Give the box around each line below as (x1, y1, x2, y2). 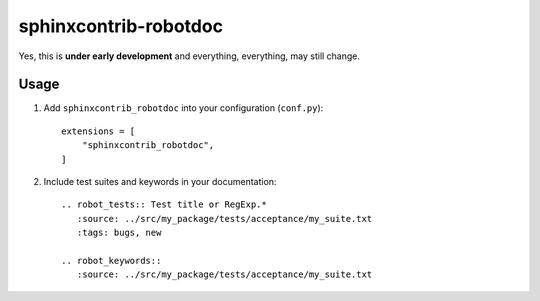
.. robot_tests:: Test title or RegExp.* (61, 199, 267, 210)
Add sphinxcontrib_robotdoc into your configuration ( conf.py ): (43, 102, 324, 114)
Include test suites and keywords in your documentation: (43, 176, 277, 188)
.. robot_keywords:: (61, 255, 162, 266)
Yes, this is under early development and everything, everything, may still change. (18, 50, 360, 62)
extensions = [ (61, 125, 136, 137)
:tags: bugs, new (76, 227, 162, 239)
